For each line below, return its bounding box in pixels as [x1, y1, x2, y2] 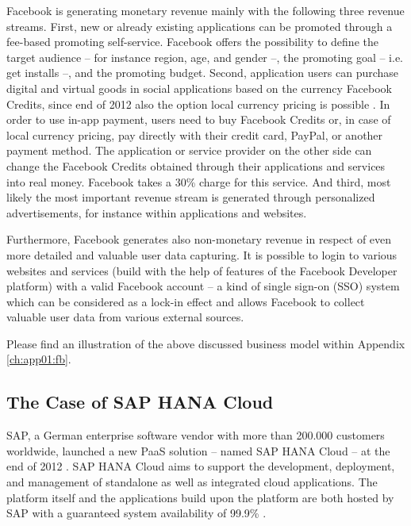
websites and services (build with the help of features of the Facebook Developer [6, 262, 398, 278]
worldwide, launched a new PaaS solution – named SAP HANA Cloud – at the [6, 442, 390, 459]
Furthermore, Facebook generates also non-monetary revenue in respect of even [6, 231, 392, 248]
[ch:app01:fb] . [6, 351, 71, 367]
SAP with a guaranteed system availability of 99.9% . [6, 505, 267, 521]
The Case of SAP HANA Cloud [6, 390, 274, 414]
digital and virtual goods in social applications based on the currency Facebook [6, 79, 393, 96]
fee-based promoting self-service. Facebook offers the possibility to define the [6, 33, 378, 50]
